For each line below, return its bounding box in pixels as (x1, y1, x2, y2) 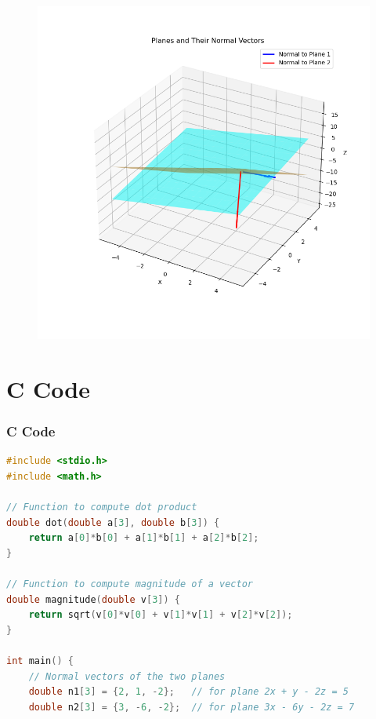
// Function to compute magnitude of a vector (6, 578, 253, 589)
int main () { (6, 655, 74, 666)
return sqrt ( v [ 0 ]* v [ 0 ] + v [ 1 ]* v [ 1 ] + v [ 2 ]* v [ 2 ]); (28, 609, 293, 621)
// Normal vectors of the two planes (28, 670, 226, 682)
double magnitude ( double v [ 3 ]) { (6, 593, 181, 605)
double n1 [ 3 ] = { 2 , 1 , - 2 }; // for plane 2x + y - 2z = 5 (28, 686, 349, 698)
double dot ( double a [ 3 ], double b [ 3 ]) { (6, 516, 220, 528)
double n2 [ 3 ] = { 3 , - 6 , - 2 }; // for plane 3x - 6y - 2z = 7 (28, 701, 355, 713)
